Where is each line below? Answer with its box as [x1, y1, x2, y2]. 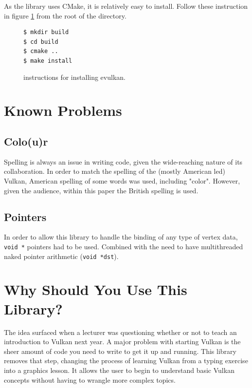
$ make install [23, 57, 72, 64]
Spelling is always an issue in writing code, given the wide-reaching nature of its [4, 156, 243, 166]
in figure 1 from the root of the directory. [4, 10, 126, 20]
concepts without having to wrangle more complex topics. [4, 374, 176, 385]
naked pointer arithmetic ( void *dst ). [4, 251, 119, 261]
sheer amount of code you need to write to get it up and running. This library [4, 346, 236, 356]
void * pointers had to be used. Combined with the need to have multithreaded [4, 241, 243, 251]
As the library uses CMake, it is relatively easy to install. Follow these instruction [4, 1, 248, 11]
